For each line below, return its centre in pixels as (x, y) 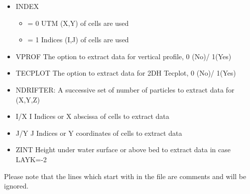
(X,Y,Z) (28, 99)
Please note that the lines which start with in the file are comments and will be (125, 176)
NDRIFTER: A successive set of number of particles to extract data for (125, 89)
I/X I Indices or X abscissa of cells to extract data (92, 116)
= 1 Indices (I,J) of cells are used (78, 40)
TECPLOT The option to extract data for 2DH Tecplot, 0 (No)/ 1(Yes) (126, 73)
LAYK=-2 (31, 159)
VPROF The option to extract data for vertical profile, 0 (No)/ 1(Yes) (124, 56)
